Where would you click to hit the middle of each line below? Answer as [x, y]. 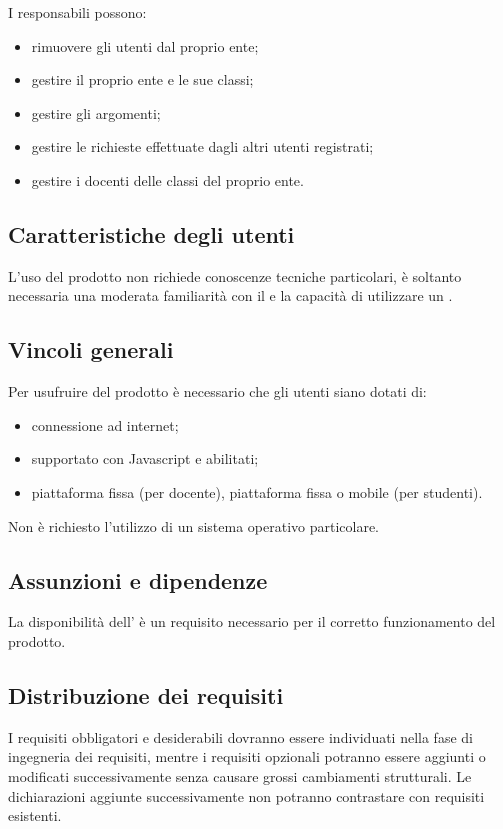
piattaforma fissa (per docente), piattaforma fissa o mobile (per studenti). [257, 491]
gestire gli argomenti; [96, 112]
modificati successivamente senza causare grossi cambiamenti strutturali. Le [240, 775]
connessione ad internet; [105, 424]
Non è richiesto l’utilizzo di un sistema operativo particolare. [193, 525]
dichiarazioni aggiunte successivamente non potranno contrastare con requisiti [246, 795]
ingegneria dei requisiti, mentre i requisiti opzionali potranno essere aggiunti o [247, 756]
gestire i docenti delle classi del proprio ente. [167, 179]
